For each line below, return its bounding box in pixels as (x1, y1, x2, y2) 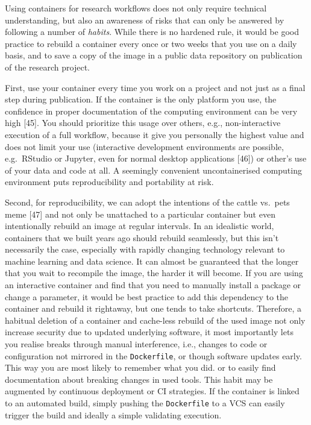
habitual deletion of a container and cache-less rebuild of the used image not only (5, 313, 306, 326)
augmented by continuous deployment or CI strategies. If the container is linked (5, 385, 300, 397)
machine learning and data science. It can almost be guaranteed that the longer (5, 254, 299, 267)
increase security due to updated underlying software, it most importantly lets (5, 326, 294, 338)
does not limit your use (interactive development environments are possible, (5, 140, 284, 153)
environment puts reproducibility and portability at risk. (5, 175, 214, 188)
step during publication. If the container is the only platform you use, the (5, 93, 277, 105)
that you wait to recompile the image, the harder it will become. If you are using (5, 266, 303, 279)
